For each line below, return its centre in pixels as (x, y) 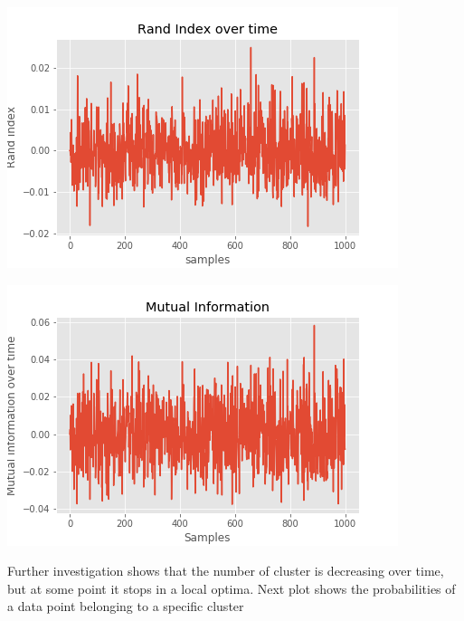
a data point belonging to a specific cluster (126, 606)
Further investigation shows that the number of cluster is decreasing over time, (226, 571)
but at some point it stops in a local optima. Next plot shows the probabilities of (232, 588)
